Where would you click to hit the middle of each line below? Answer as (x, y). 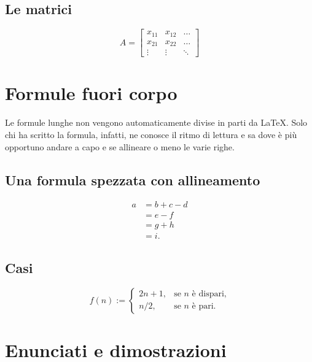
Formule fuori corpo (91, 93)
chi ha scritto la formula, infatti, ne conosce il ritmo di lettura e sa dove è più (151, 134)
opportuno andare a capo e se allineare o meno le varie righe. (120, 146)
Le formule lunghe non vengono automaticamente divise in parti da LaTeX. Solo (156, 122)
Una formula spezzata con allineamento (133, 179)
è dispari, (209, 294)
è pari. (204, 306)
